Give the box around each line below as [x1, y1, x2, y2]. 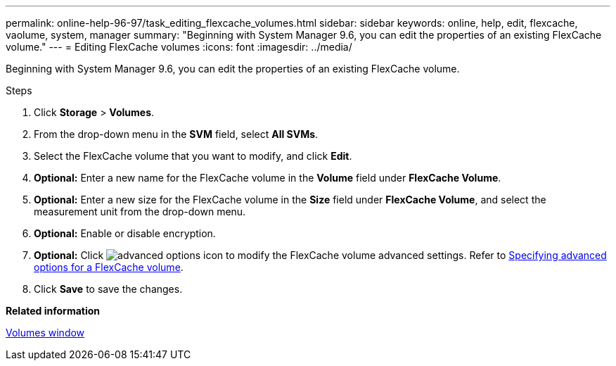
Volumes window [6, 327, 85, 339]
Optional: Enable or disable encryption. [34, 227, 216, 239]
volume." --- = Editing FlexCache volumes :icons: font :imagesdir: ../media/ [6, 41, 352, 53]
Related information [6, 305, 101, 317]
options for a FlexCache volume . [34, 261, 184, 273]
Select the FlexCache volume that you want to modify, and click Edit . [34, 150, 352, 162]
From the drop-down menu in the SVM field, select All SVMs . [34, 128, 319, 140]
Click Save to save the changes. [34, 283, 183, 295]
